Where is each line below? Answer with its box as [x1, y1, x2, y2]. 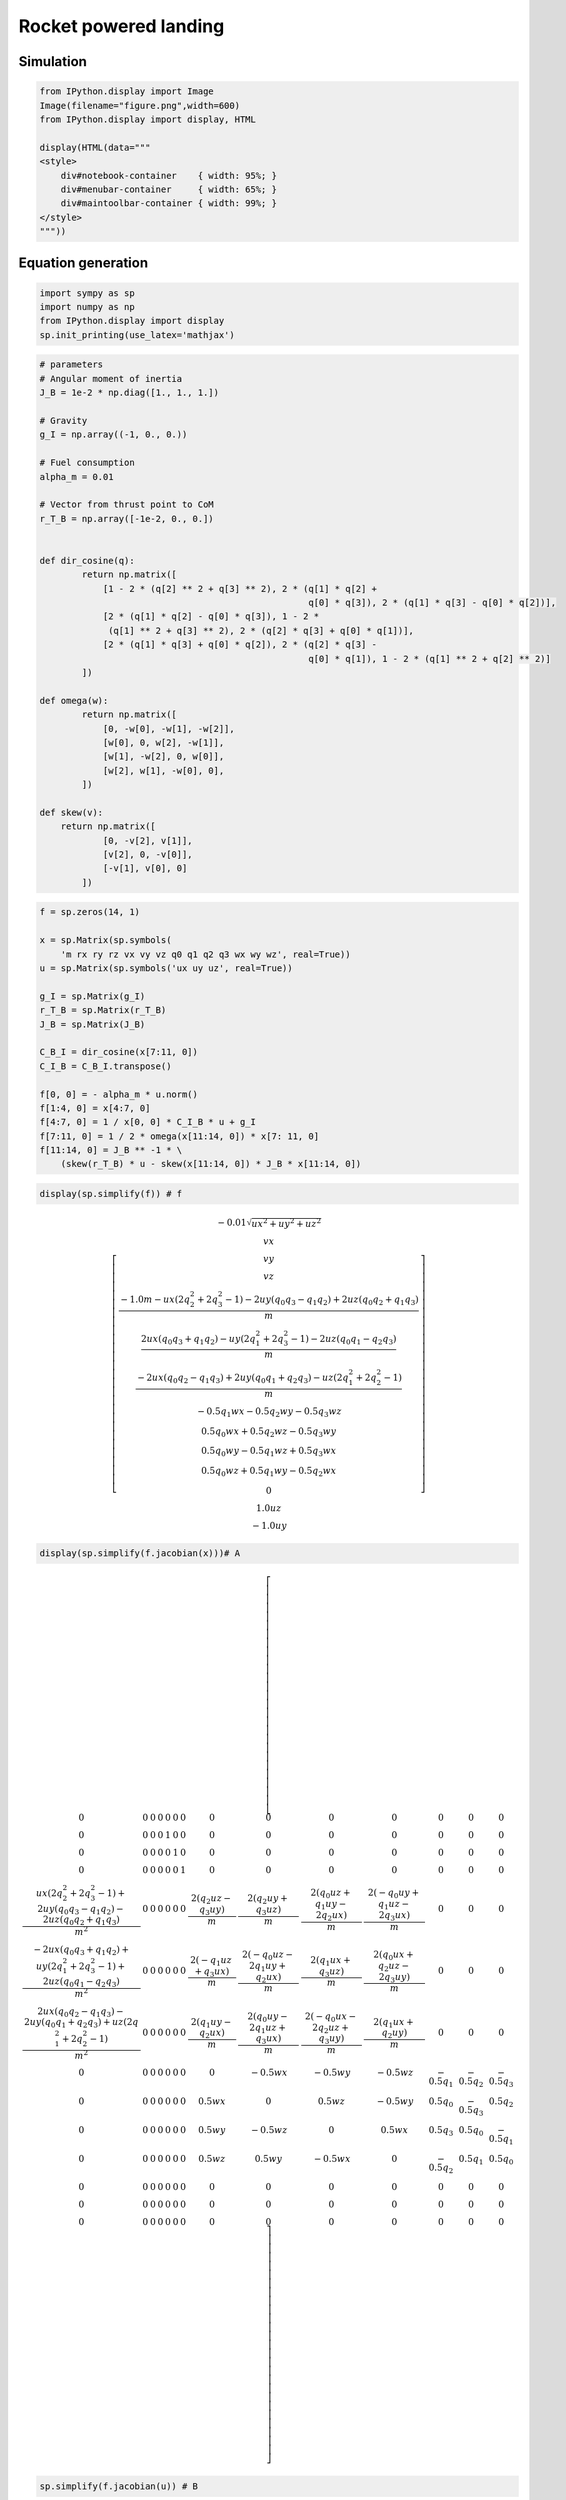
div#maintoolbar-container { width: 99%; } [60, 198, 277, 209]
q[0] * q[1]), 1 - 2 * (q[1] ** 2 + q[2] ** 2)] [308, 653, 552, 664]
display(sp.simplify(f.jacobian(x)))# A [39, 1548, 240, 1559]
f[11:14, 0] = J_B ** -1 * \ [39, 1145, 183, 1156]
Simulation [18, 53, 87, 70]
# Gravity [39, 415, 88, 426]
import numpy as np [39, 301, 135, 313]
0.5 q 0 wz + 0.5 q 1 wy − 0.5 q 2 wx [200, 1465, 337, 1479]
